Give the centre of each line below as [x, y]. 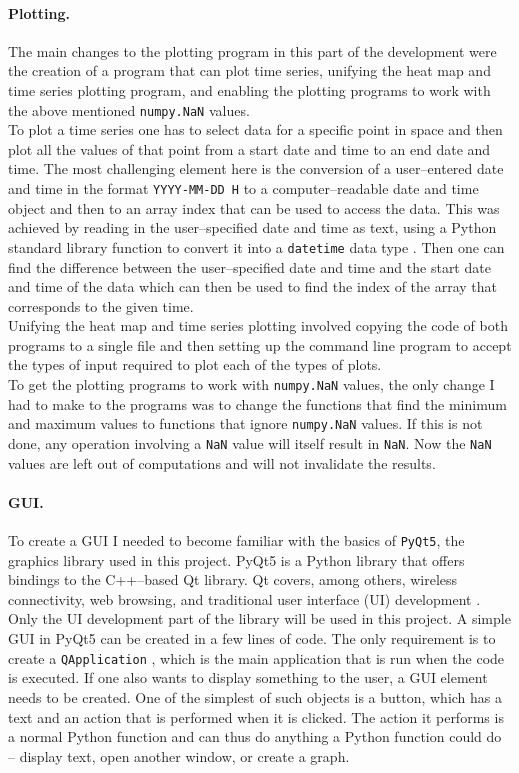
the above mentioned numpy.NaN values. [129, 109]
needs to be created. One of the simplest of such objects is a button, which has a [255, 696]
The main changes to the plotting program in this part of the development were [252, 50]
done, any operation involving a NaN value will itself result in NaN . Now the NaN [250, 442]
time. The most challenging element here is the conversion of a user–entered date [256, 168]
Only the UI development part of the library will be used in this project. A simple [259, 618]
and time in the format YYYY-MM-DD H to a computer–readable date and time [243, 188]
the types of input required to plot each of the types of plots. [195, 364]
